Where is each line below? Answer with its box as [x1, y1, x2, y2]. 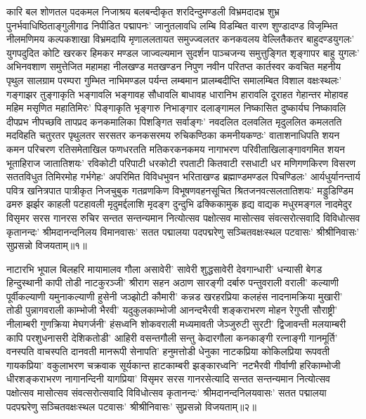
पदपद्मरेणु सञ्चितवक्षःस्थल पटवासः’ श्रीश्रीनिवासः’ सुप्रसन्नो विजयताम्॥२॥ [6, 399, 256, 413]
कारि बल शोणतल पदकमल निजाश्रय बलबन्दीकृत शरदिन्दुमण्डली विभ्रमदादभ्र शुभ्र [6, 4, 280, 18]
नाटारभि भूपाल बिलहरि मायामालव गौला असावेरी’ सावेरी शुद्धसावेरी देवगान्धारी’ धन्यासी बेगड [6, 261, 322, 276]
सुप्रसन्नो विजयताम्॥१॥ [6, 238, 87, 253]
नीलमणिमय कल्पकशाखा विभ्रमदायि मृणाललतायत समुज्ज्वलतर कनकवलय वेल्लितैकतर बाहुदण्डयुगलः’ [6, 32, 355, 46]
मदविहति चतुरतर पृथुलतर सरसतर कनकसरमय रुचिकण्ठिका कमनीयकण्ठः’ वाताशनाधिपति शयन [6, 128, 340, 142]
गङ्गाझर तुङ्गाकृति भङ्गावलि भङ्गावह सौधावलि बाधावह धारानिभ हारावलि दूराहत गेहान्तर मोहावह [6, 86, 348, 101]
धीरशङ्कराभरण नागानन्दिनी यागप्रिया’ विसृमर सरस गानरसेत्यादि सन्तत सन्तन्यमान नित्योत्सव [6, 371, 330, 386]
